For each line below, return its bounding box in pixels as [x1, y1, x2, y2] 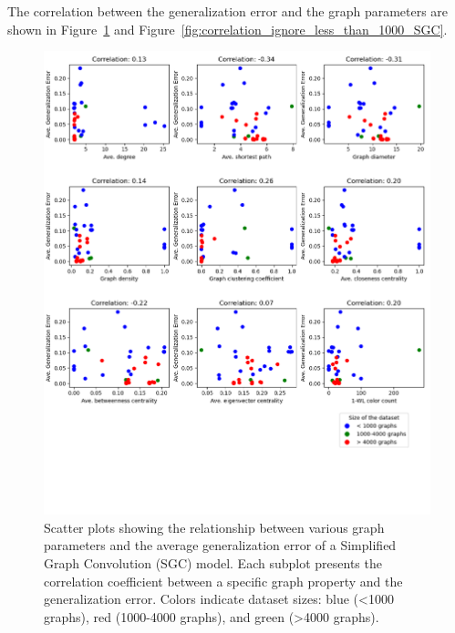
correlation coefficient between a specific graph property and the [44, 571, 403, 590]
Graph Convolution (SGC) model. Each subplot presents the [44, 553, 382, 572]
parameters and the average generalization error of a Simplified [44, 536, 397, 555]
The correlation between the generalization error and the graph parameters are [7, 2, 449, 20]
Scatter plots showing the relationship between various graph [44, 517, 385, 536]
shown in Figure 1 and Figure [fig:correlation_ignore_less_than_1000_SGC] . [7, 19, 448, 38]
